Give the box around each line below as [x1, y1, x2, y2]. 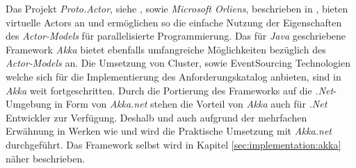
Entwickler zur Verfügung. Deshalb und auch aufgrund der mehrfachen [6, 110, 307, 124]
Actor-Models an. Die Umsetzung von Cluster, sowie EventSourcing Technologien [6, 56, 351, 70]
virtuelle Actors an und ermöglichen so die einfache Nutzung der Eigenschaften [6, 15, 342, 29]
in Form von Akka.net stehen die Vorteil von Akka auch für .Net [54, 96, 327, 111]
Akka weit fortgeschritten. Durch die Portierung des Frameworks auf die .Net [6, 83, 334, 97]
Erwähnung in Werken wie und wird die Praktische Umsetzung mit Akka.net [6, 124, 332, 138]
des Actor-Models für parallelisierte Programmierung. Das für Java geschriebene [6, 28, 346, 43]
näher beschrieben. [6, 151, 86, 165]
